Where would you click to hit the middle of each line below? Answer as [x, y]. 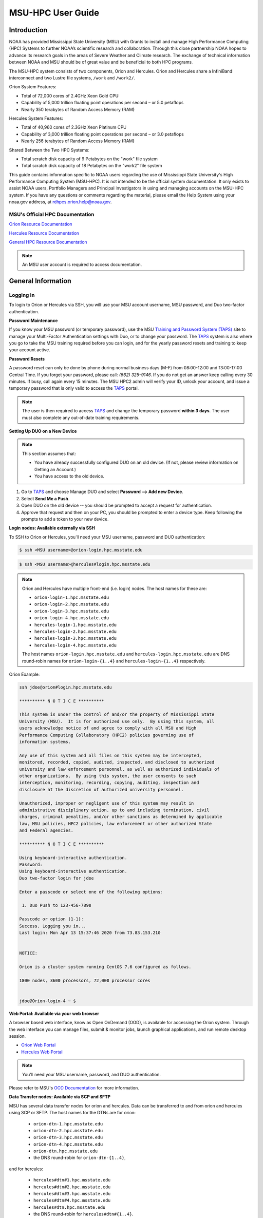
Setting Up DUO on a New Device [43, 431]
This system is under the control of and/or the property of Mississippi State [117, 714]
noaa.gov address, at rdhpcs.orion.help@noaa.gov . [60, 202]
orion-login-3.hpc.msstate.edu [72, 611]
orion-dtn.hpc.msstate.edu [66, 1151]
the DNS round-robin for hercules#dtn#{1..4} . [83, 1214]
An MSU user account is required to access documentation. [82, 264]
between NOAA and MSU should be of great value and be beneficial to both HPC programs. [101, 62]
